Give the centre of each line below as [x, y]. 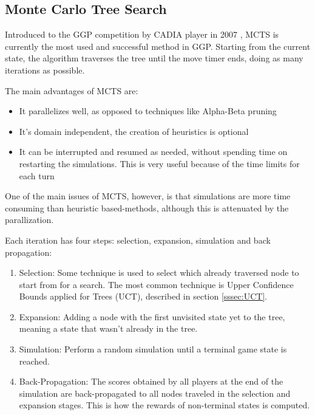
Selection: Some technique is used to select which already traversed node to [159, 273]
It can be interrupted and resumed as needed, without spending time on [153, 152]
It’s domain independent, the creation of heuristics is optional [134, 131]
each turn [37, 175]
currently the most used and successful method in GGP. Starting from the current [158, 46]
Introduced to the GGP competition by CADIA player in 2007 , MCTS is [142, 34]
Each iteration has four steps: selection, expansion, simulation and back [138, 240]
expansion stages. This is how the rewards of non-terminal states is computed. [164, 405]
